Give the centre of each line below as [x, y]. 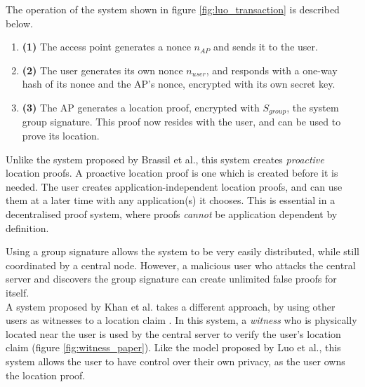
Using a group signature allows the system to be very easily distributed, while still [182, 251]
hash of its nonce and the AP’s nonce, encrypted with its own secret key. [179, 84]
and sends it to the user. [266, 47]
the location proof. [46, 375]
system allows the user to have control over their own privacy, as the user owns [175, 361]
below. [19, 23]
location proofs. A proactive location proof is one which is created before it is [172, 173]
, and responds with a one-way [272, 70]
